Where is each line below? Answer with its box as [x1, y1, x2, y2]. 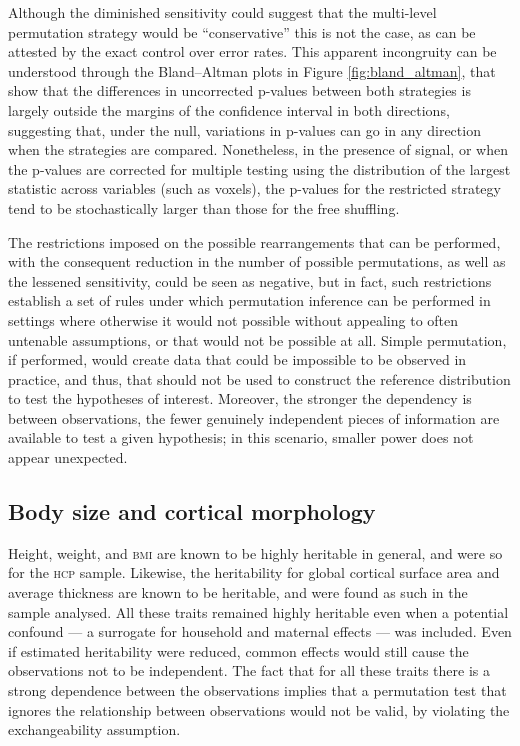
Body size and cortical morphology [8, 496, 376, 527]
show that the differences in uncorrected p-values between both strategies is [8, 80, 471, 101]
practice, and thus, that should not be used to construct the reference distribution [8, 368, 511, 389]
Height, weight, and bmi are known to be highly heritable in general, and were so [8, 542, 503, 563]
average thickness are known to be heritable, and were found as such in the [8, 582, 468, 603]
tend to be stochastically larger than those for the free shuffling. [8, 197, 400, 218]
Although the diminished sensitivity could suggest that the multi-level [8, 2, 437, 22]
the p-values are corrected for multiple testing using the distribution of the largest [8, 158, 511, 179]
